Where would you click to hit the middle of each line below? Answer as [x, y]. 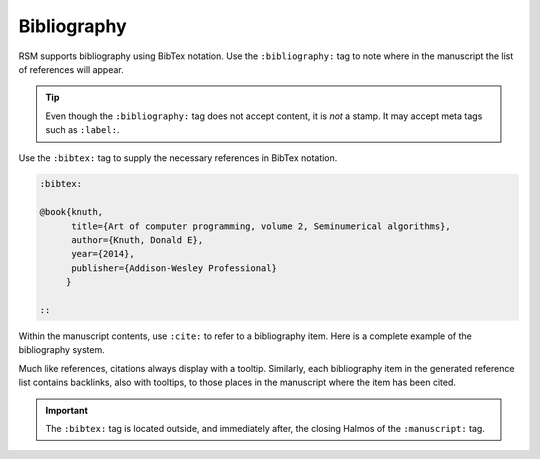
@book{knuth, [71, 212]
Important [67, 410]
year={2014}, [103, 254]
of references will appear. [71, 69]
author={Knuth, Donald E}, [137, 240]
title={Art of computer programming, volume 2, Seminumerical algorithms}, [261, 226]
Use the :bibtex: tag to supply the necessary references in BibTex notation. [178, 157]
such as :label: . [82, 130]
